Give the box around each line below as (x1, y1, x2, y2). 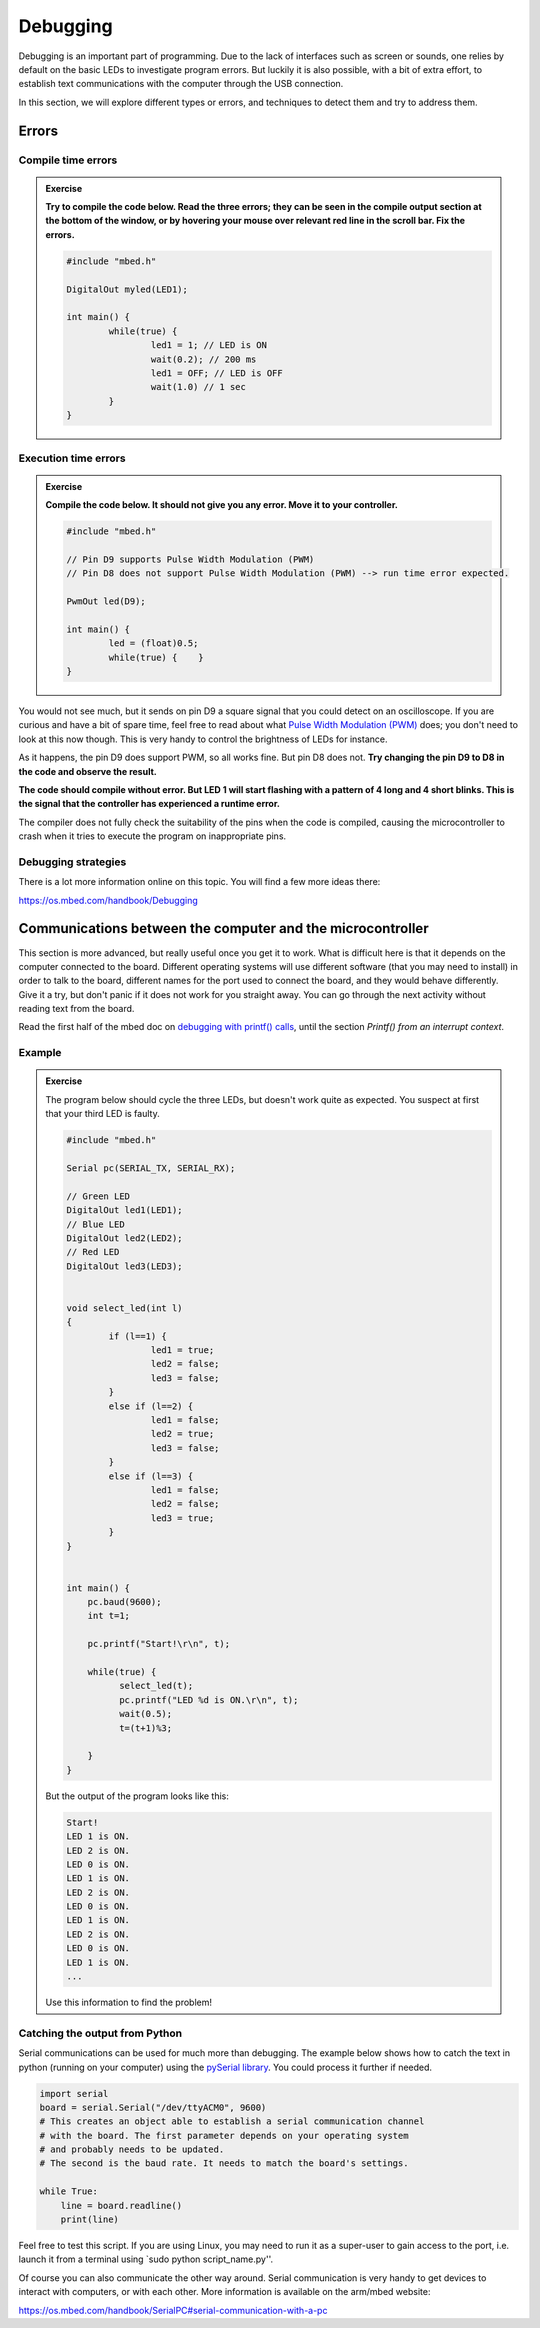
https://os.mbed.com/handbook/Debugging (18, 894, 199, 906)
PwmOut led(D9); (66, 596, 147, 607)
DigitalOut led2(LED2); (66, 1232, 184, 1244)
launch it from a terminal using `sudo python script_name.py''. (18, 2253, 274, 2265)
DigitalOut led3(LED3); (66, 1260, 184, 1272)
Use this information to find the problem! (45, 1996, 213, 2009)
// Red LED (66, 1246, 120, 1258)
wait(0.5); (118, 1708, 173, 1720)
